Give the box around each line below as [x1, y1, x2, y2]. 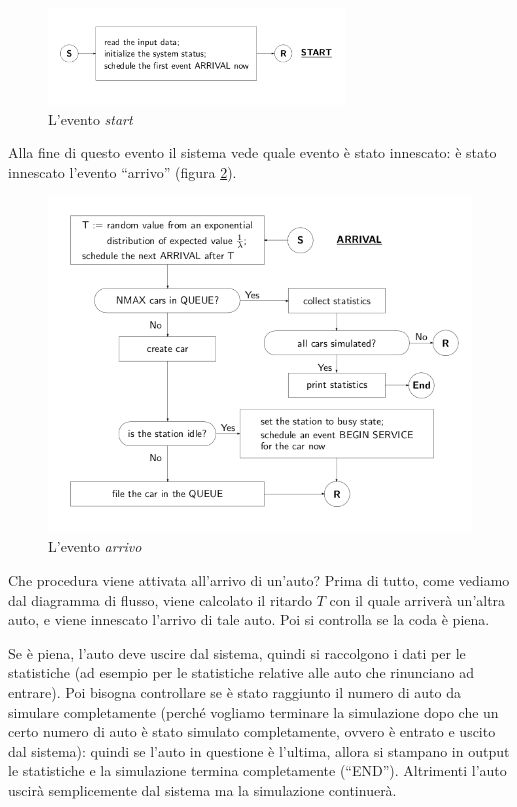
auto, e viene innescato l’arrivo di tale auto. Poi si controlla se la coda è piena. [8, 609, 490, 630]
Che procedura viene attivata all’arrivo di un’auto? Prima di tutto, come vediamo [8, 570, 510, 591]
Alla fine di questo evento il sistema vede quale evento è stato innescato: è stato [8, 142, 497, 163]
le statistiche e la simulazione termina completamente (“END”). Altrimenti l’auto [8, 760, 507, 781]
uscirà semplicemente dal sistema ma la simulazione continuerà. [8, 780, 397, 800]
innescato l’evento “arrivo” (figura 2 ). [8, 161, 237, 182]
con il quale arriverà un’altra [329, 589, 506, 610]
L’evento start [48, 108, 133, 129]
